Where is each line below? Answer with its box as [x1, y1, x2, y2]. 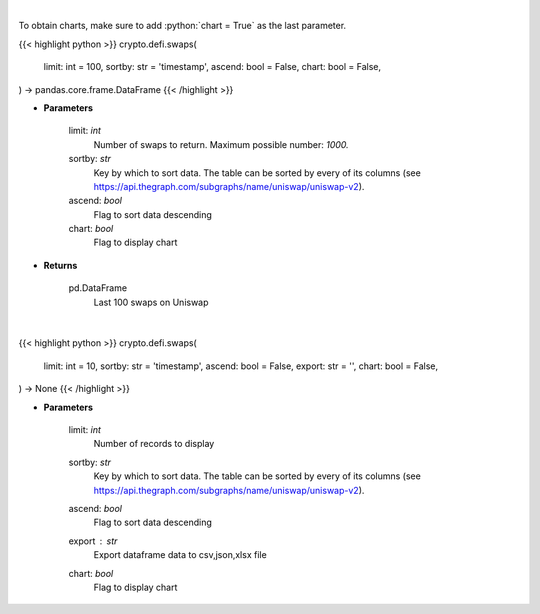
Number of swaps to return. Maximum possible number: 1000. [93, 138, 349, 150]
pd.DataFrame [68, 282, 128, 294]
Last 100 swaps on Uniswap [93, 296, 209, 308]
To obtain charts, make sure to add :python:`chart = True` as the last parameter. [18, 20, 347, 32]
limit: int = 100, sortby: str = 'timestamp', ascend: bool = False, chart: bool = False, [43, 61, 382, 73]
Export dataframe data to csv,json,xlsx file [93, 549, 267, 561]
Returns [43, 259, 78, 271]
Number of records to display [93, 438, 215, 450]
